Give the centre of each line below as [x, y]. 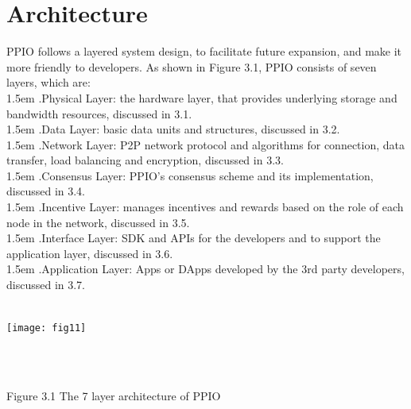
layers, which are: [48, 82]
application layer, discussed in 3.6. [90, 253]
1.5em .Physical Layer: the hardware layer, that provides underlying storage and [202, 97]
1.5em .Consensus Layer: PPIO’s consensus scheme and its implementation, [190, 175]
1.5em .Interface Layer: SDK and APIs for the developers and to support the [194, 238]
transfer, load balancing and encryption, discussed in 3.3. [145, 160]
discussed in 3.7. [46, 285]
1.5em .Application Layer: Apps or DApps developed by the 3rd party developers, [205, 269]
